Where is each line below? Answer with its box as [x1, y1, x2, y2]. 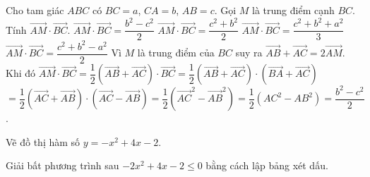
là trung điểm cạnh [252, 3, 335, 17]
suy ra [235, 45, 263, 60]
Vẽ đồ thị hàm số [6, 134, 80, 149]
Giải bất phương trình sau [6, 158, 119, 173]
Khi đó [6, 66, 36, 80]
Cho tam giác [6, 3, 64, 17]
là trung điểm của [137, 45, 215, 60]
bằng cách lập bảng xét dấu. [205, 158, 328, 173]
